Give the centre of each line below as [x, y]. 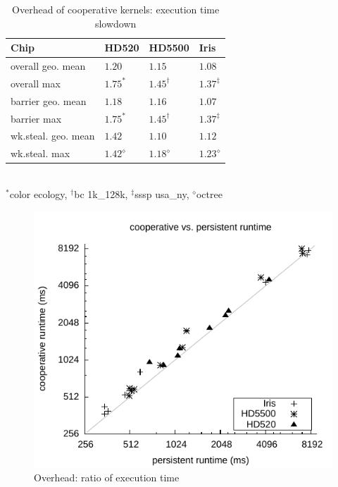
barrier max [36, 118]
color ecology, [38, 193]
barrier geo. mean [49, 100]
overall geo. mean [48, 66]
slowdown [115, 23]
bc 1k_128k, [101, 193]
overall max [36, 83]
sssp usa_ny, [162, 193]
